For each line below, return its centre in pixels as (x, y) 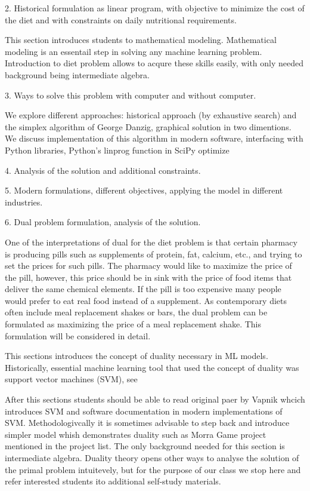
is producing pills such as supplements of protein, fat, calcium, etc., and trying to (154, 254)
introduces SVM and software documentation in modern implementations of (144, 411)
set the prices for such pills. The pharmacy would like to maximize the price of (148, 266)
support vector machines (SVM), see (71, 379)
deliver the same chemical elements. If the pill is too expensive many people (143, 289)
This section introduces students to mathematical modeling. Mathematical (141, 40)
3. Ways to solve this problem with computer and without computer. (131, 95)
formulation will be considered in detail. (78, 335)
